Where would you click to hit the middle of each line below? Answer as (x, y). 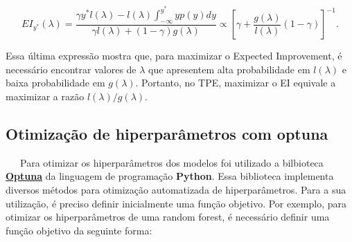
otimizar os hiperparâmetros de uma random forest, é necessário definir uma (168, 217)
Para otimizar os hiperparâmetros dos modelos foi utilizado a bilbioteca (171, 162)
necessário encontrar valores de (71, 69)
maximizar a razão (45, 96)
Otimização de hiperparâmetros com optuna (167, 134)
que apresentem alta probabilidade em (229, 69)
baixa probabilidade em (55, 83)
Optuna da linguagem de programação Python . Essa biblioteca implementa (170, 176)
